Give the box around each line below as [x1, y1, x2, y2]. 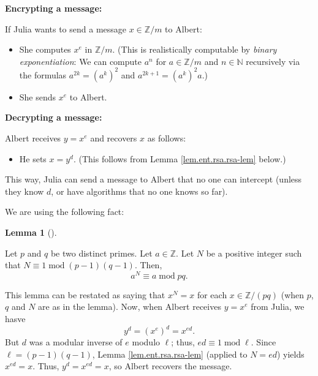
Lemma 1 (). [5, 226, 57, 239]
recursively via [246, 55, 300, 67]
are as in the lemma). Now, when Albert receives [38, 300, 221, 313]
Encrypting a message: [5, 2, 102, 14]
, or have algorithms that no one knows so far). [51, 184, 228, 197]
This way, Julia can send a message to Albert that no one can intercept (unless [5, 173, 302, 186]
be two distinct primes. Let [50, 246, 153, 259]
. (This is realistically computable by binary [112, 43, 277, 56]
